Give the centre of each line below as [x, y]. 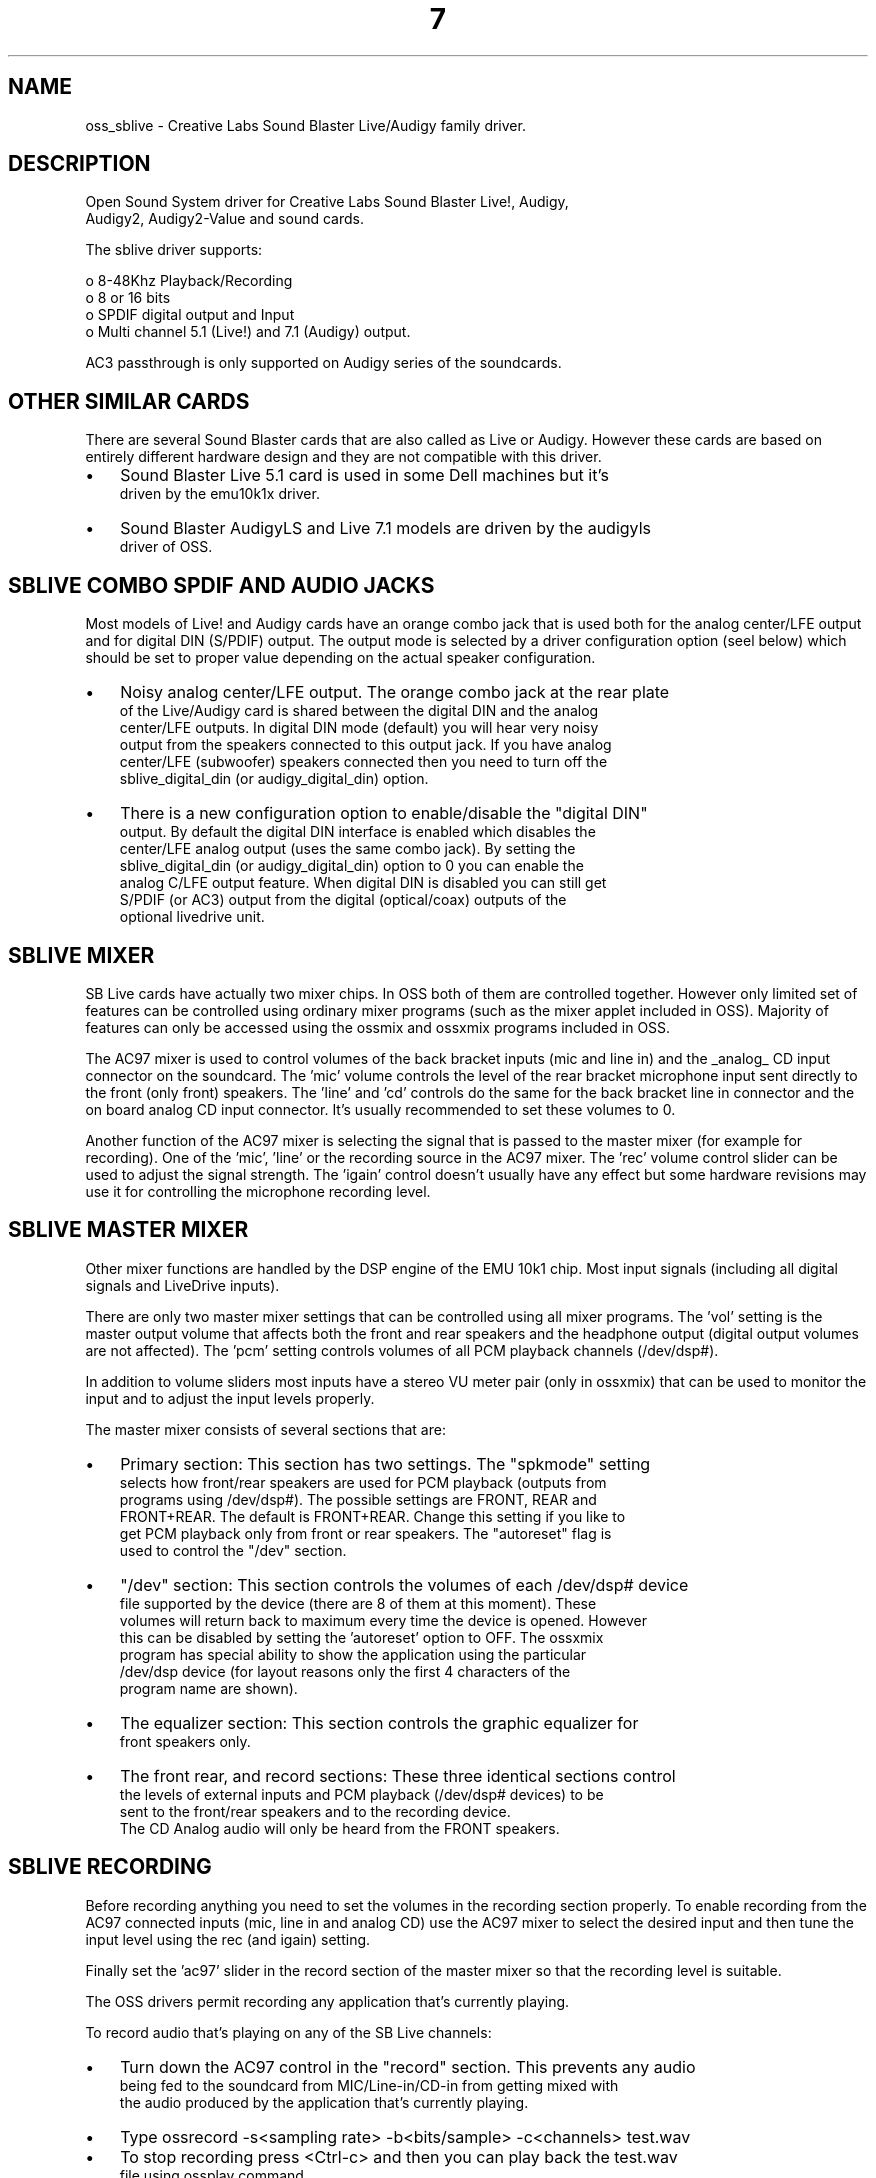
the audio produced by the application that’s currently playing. [324, 2102]
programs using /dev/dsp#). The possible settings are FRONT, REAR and [358, 1499]
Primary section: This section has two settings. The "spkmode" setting [385, 1463]
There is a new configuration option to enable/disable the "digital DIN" [384, 813]
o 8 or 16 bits [128, 298]
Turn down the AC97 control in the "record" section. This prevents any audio [408, 2066]
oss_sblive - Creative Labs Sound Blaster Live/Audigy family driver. [305, 125]
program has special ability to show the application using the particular [353, 1654]
